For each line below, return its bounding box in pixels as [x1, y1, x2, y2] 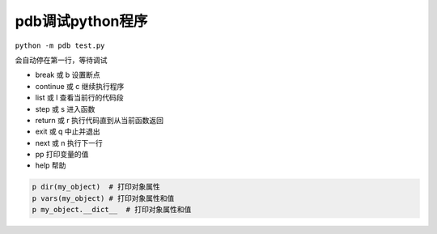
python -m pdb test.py [15, 40, 105, 50]
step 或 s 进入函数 [35, 104, 95, 113]
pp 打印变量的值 [35, 150, 89, 160]
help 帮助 [35, 160, 66, 170]
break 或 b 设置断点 [35, 70, 100, 80]
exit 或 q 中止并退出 [35, 126, 100, 137]
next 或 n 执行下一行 [35, 138, 103, 147]
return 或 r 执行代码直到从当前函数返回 [35, 115, 163, 125]
